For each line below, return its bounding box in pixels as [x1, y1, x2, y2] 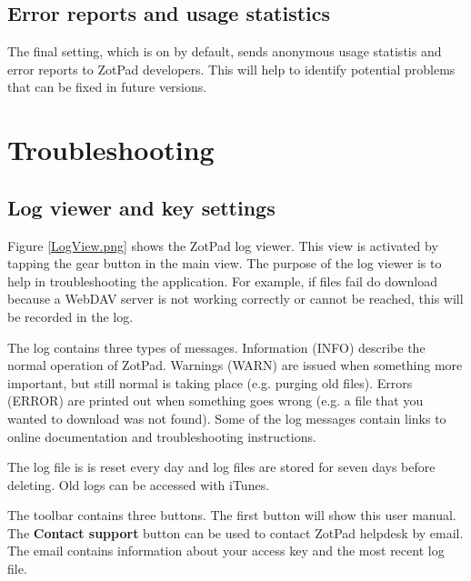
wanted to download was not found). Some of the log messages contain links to [7, 408, 446, 427]
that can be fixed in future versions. [7, 77, 207, 96]
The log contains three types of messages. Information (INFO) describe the [7, 337, 426, 356]
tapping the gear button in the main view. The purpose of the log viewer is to [7, 254, 442, 273]
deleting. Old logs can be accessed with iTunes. [7, 475, 270, 494]
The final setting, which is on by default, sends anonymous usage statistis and [7, 42, 442, 61]
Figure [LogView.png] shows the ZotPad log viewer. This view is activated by [7, 235, 438, 255]
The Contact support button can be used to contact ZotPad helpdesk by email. [7, 523, 464, 542]
